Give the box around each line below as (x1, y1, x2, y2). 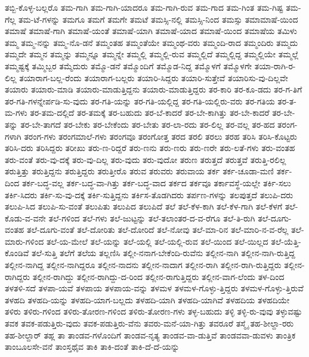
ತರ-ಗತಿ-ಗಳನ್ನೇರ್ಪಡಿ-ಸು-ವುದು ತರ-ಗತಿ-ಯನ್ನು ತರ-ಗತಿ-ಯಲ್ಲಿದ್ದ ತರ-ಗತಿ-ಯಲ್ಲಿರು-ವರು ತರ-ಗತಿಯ (5, 94, 275, 107)
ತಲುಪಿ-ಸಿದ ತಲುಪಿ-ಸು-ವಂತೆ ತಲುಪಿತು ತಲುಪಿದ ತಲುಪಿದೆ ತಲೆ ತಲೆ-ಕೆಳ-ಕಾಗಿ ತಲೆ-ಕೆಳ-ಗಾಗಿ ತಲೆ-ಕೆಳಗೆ (5, 200, 283, 213)
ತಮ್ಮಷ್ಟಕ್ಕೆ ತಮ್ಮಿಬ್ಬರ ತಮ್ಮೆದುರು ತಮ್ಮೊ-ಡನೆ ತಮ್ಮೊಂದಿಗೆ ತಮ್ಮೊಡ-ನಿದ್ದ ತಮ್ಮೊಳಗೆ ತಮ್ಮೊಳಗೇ (5, 59, 252, 72)
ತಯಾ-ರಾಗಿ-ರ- (254, 59, 296, 72)
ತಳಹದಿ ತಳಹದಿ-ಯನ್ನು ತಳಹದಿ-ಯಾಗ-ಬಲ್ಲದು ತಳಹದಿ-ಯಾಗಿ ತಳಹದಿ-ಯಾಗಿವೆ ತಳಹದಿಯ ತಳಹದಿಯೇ (5, 293, 290, 306)
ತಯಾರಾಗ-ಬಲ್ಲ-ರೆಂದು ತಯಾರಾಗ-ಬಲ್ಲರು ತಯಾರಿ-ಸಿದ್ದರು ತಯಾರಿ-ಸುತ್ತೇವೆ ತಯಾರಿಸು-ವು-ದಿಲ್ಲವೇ (19, 71, 288, 84)
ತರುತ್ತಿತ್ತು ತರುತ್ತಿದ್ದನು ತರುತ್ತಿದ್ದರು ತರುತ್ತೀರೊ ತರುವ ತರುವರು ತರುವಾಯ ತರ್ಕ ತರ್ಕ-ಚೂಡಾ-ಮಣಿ (5, 165, 274, 177)
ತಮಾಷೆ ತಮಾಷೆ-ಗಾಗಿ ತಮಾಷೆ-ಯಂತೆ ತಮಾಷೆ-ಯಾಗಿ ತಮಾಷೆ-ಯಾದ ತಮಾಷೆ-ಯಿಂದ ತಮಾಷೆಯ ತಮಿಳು (5, 24, 297, 37)
